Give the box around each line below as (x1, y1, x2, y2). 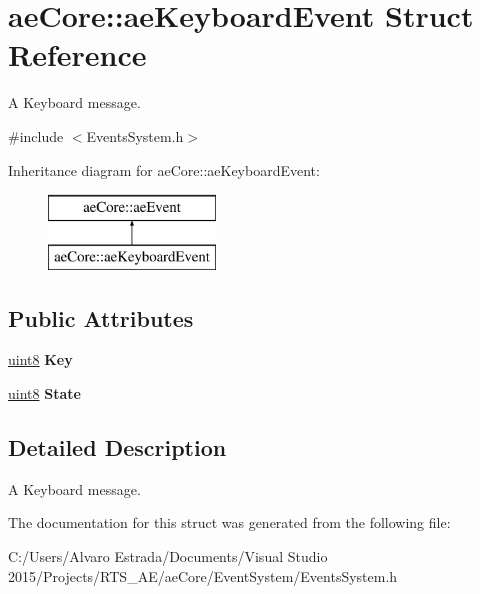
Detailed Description (8, 432, 227, 463)
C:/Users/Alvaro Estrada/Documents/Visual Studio (8, 546, 328, 567)
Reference (8, 34, 147, 75)
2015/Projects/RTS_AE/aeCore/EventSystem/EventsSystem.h (8, 565, 398, 586)
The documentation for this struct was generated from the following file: (8, 512, 451, 533)
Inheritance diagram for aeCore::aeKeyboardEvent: (8, 159, 320, 180)
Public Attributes (8, 302, 194, 333)
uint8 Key (8, 349, 73, 370)
